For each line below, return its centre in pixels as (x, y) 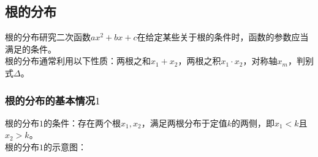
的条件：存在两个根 (82, 122)
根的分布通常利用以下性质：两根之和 (78, 61)
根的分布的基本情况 (50, 100)
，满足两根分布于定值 (184, 122)
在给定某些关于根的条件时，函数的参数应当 (223, 37)
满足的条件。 (31, 49)
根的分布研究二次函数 (48, 37)
